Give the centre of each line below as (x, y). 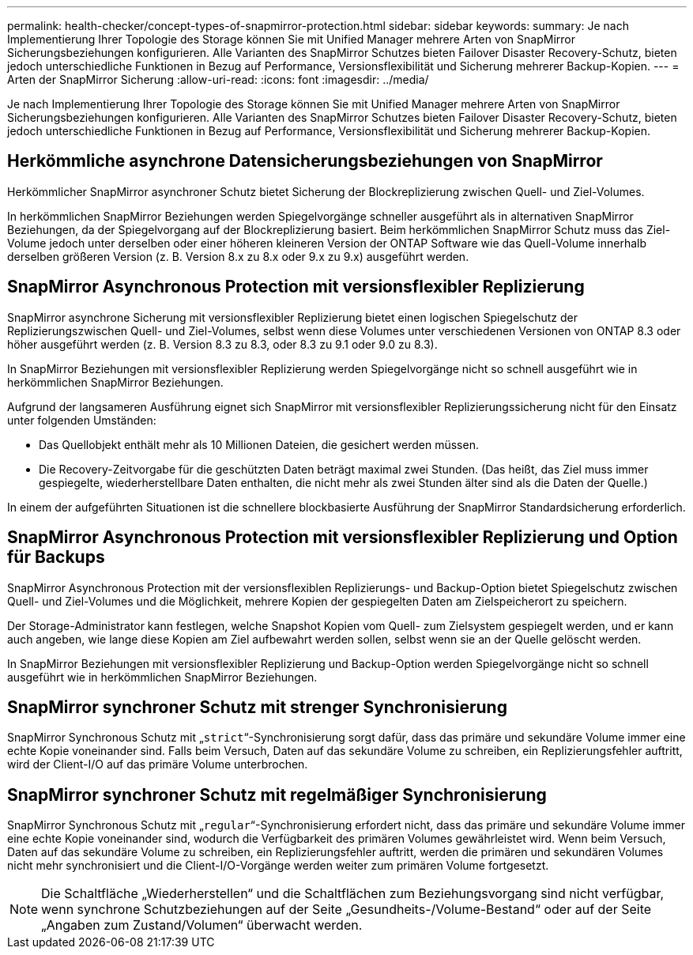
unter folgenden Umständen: (82, 420)
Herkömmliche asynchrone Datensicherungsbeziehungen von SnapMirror (305, 161)
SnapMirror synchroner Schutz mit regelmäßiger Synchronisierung (277, 795)
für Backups (56, 557)
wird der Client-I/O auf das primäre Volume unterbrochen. (158, 764)
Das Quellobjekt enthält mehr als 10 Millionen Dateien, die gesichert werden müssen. (259, 444)
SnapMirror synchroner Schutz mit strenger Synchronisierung (257, 707)
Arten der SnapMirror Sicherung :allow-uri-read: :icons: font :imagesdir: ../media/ (218, 79)
